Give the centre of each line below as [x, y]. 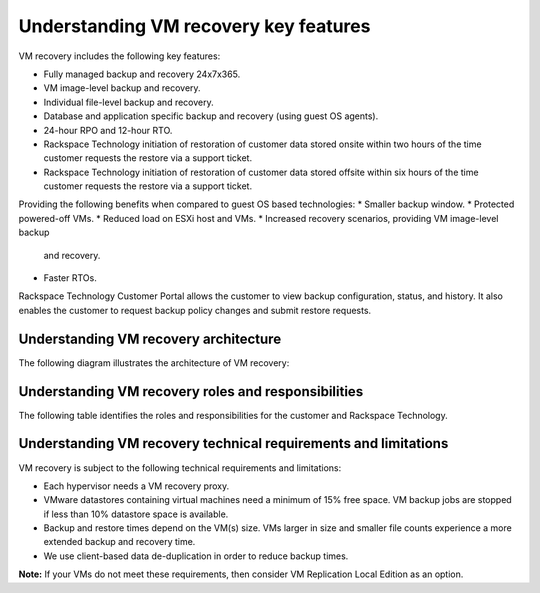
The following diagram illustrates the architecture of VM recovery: [154, 362]
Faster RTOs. [70, 278]
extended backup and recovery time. [119, 542]
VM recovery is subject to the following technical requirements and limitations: [180, 467]
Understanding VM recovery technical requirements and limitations [233, 443]
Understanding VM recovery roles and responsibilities [191, 391]
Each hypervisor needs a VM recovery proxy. [136, 486]
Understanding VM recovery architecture [150, 338]
